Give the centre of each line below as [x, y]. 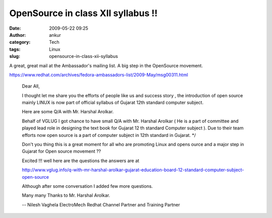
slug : [15, 56]
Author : [18, 35]
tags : [15, 49]
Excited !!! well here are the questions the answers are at [81, 161]
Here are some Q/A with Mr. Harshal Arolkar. [68, 112]
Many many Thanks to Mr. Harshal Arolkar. [66, 195]
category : [20, 42]
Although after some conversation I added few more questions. [87, 186]
